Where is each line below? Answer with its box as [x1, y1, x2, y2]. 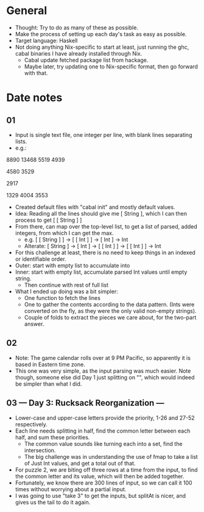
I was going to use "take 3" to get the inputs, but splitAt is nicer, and [15, 492, 186, 499]
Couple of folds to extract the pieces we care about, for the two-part [24, 313, 197, 321]
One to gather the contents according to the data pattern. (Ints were [24, 301, 195, 308]
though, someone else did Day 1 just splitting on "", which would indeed [15, 373, 195, 381]
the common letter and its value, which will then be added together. [15, 472, 185, 480]
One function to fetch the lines [24, 294, 100, 301]
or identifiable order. [15, 255, 66, 263]
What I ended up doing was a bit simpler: [15, 288, 118, 295]
